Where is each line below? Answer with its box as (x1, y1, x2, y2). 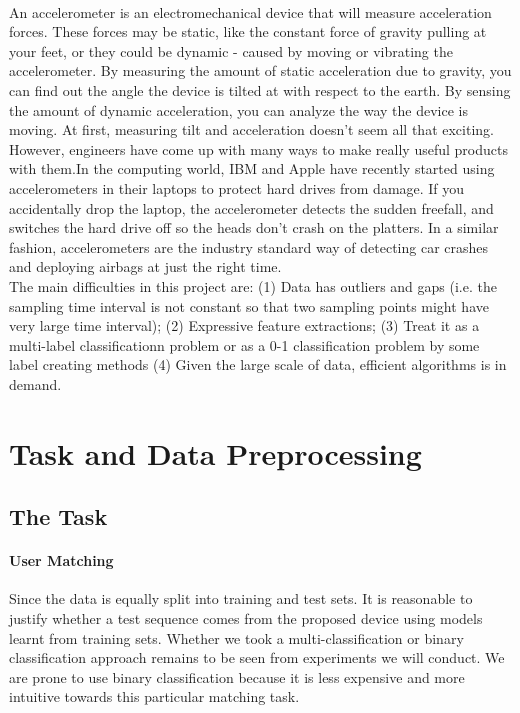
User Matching (9, 550, 114, 571)
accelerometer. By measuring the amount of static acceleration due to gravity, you (9, 60, 512, 81)
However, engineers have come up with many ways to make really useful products (9, 138, 508, 159)
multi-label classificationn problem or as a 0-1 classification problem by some (9, 334, 480, 355)
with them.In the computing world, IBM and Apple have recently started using (9, 158, 495, 179)
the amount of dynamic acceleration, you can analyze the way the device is (9, 99, 468, 120)
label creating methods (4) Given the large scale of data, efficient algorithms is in (9, 354, 507, 375)
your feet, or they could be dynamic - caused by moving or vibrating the (9, 40, 453, 61)
